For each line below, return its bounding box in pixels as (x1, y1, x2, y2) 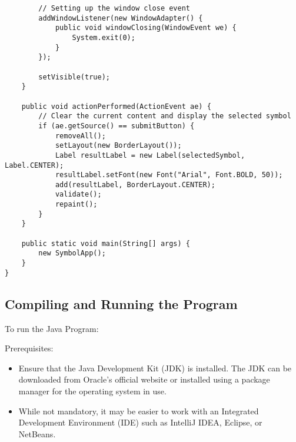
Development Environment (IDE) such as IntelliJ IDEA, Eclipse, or (18, 416, 262, 428)
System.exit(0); (72, 33, 135, 42)
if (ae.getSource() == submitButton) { (38, 121, 195, 130)
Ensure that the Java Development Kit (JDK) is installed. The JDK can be (18, 361, 292, 374)
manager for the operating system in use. (18, 384, 167, 397)
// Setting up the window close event (38, 4, 190, 12)
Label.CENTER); (5, 161, 64, 170)
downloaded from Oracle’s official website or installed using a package (18, 373, 270, 385)
